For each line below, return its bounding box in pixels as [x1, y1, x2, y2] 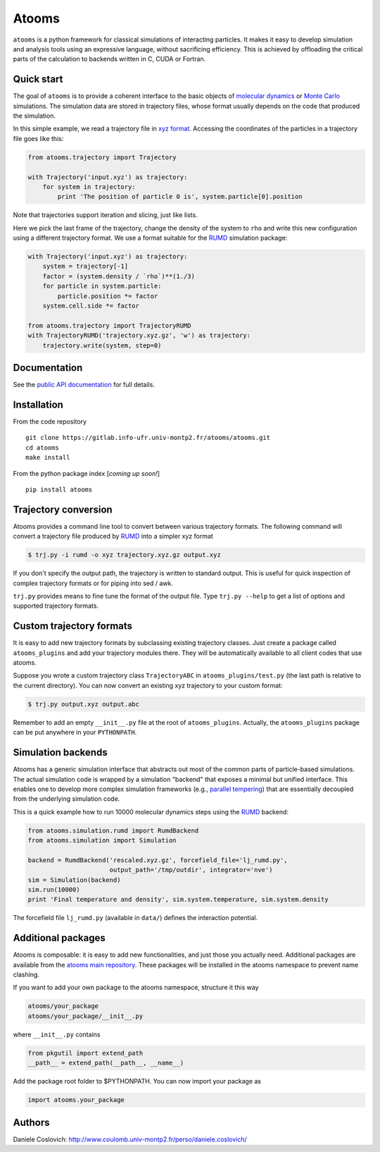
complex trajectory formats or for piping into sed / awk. [13, 579, 174, 587]
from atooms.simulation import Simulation [27, 836, 177, 845]
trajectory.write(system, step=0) [42, 341, 162, 349]
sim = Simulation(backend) [27, 876, 121, 884]
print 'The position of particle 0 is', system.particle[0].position [57, 192, 303, 201]
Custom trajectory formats [13, 620, 133, 632]
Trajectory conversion [13, 503, 113, 515]
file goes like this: [13, 134, 64, 142]
